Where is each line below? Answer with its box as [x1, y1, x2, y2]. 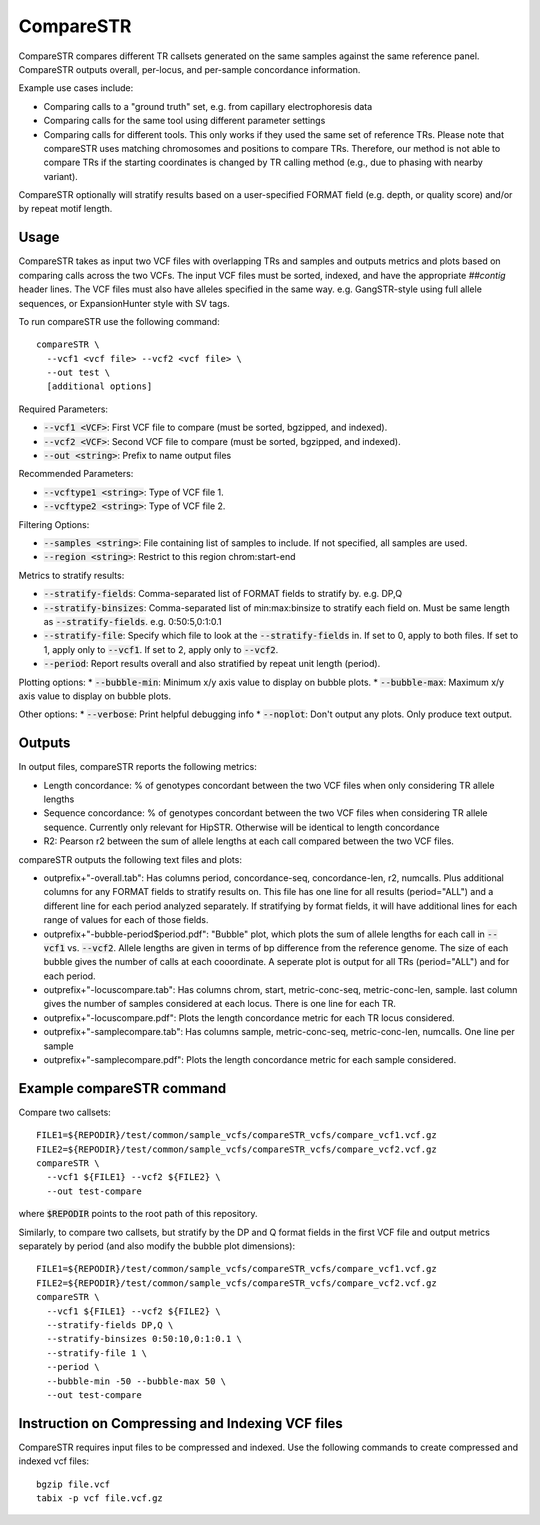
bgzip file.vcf [36, 1478, 111, 1490]
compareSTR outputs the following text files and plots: [18, 853, 242, 865]
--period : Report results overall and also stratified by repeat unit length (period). [43, 658, 381, 670]
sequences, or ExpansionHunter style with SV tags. [18, 297, 230, 309]
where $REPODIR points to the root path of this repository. [18, 1208, 258, 1220]
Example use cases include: [18, 82, 134, 94]
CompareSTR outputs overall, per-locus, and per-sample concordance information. [18, 63, 361, 75]
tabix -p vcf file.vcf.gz [36, 1493, 164, 1504]
